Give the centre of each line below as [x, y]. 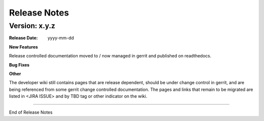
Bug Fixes [19, 65]
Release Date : [23, 38]
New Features [23, 47]
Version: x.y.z [32, 26]
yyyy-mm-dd [61, 38]
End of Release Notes [31, 112]
